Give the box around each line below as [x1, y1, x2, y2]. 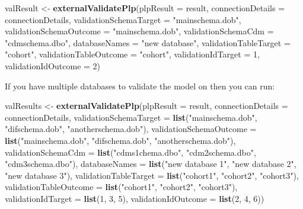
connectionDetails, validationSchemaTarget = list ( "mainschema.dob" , [5, 111, 257, 123]
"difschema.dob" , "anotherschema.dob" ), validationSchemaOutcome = [5, 123, 257, 135]
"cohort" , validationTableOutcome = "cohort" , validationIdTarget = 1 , [5, 48, 260, 60]
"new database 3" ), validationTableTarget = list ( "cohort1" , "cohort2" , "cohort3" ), [5, 169, 299, 181]
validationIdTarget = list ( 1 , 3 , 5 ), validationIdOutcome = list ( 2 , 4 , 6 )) [5, 192, 264, 204]
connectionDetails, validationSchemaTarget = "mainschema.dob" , [5, 13, 241, 25]
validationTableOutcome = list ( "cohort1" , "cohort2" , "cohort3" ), [5, 181, 238, 193]
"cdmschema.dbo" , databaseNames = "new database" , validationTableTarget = [5, 36, 291, 49]
